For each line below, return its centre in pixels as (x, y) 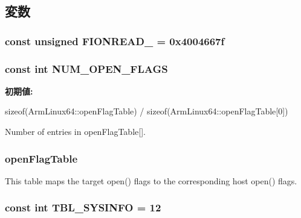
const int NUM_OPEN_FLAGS (86, 68)
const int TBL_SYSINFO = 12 (83, 207)
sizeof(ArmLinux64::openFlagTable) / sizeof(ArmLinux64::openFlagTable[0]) (147, 111)
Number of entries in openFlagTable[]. (75, 132)
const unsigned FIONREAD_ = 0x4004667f (115, 41)
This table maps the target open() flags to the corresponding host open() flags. (151, 180)
